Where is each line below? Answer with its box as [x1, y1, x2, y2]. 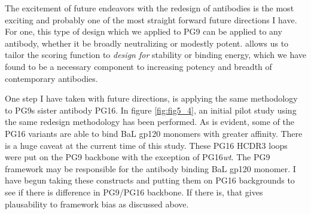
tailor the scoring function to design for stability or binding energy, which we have [5, 48, 306, 61]
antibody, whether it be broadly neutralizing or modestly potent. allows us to [5, 36, 289, 49]
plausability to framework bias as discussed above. [5, 197, 189, 210]
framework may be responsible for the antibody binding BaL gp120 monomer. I [5, 162, 296, 175]
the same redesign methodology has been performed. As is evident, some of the [5, 115, 294, 128]
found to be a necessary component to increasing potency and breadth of [5, 60, 272, 72]
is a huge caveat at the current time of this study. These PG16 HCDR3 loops [5, 139, 288, 151]
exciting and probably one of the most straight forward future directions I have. [5, 13, 297, 26]
